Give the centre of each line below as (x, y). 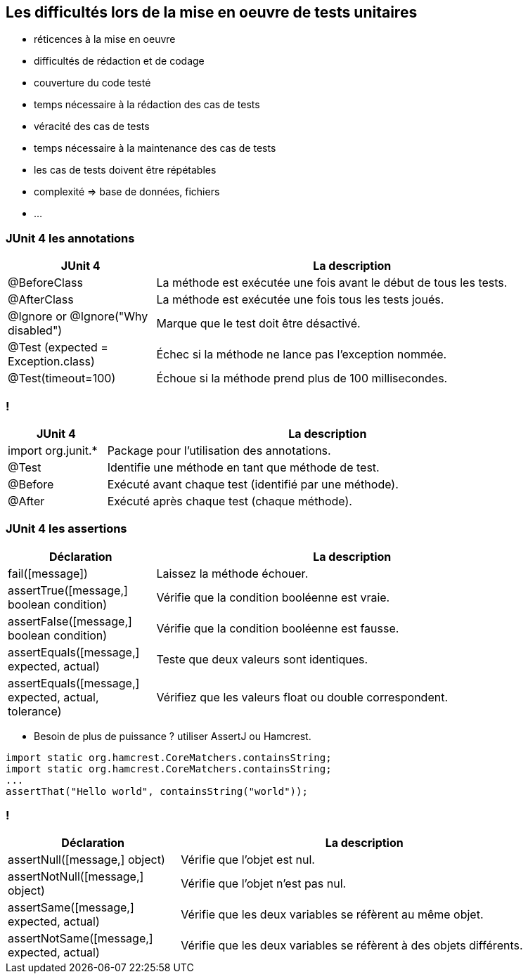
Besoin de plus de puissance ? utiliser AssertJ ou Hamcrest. (173, 736)
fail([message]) (48, 573)
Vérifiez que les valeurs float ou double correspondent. (302, 697)
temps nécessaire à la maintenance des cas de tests (155, 148)
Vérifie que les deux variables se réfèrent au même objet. (332, 915)
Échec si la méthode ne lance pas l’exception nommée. (302, 355)
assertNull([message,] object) (86, 860)
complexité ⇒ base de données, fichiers (127, 192)
